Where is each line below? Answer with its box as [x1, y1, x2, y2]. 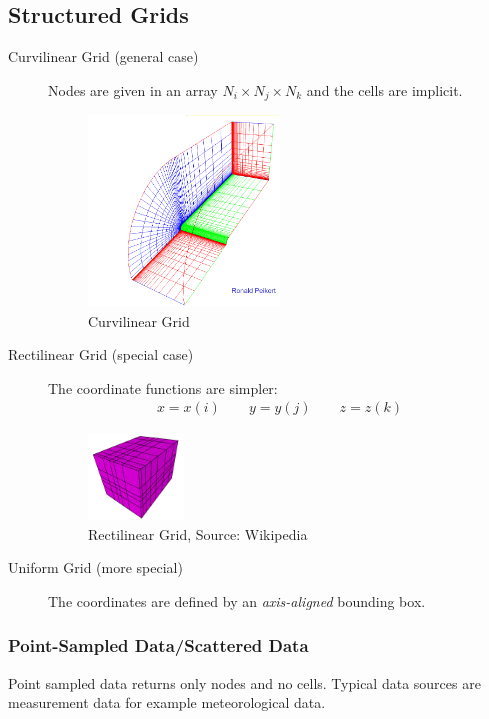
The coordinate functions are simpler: [48, 377, 278, 398]
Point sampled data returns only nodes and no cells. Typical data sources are [8, 672, 481, 693]
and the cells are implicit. [306, 79, 463, 100]
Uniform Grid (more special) [8, 557, 183, 578]
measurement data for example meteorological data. [8, 692, 326, 713]
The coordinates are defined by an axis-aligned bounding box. [48, 590, 426, 611]
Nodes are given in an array [48, 79, 218, 100]
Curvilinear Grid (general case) [8, 46, 199, 67]
